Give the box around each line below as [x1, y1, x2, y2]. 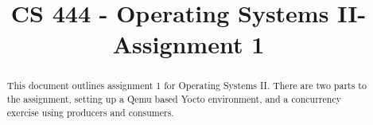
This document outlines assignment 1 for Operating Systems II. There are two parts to [6, 79, 367, 92]
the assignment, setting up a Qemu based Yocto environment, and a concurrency [6, 92, 341, 106]
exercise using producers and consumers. [6, 105, 174, 119]
